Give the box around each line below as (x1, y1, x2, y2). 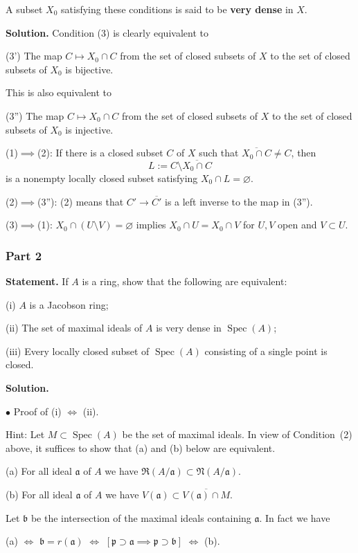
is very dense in (156, 320, 222, 335)
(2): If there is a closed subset (37, 145, 163, 160)
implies (136, 217, 166, 232)
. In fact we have (259, 510, 330, 525)
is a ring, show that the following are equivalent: (82, 273, 287, 288)
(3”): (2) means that (37, 194, 124, 208)
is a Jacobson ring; (29, 297, 109, 311)
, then (291, 145, 316, 160)
